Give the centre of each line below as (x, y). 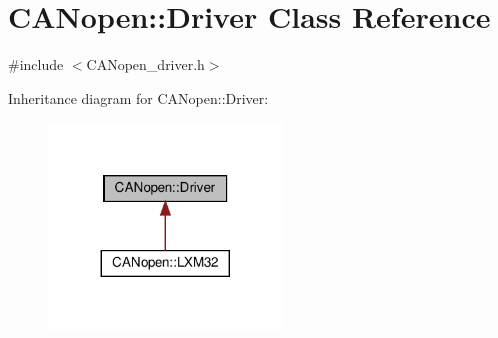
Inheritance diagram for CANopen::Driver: (138, 97)
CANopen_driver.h (145, 64)
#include (36, 64)
